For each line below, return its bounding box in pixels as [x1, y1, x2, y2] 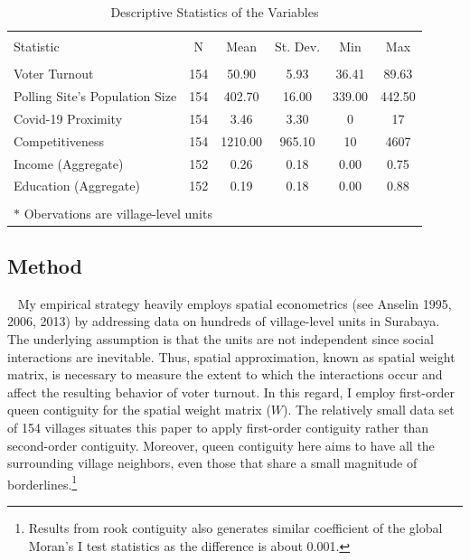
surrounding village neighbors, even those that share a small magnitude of [7, 453, 418, 472]
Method [7, 251, 82, 279]
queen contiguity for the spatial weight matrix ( [7, 400, 271, 419]
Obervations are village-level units [23, 203, 212, 222]
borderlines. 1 [7, 471, 78, 493]
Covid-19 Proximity [14, 108, 123, 127]
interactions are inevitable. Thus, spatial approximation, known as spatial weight [7, 347, 456, 366]
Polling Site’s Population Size [14, 87, 177, 106]
